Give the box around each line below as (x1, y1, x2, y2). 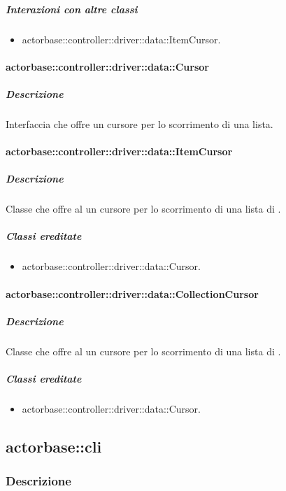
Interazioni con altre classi (6, 1, 138, 16)
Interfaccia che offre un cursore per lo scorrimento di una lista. (6, 116, 273, 131)
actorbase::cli (6, 435, 102, 457)
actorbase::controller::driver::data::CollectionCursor (6, 286, 259, 301)
